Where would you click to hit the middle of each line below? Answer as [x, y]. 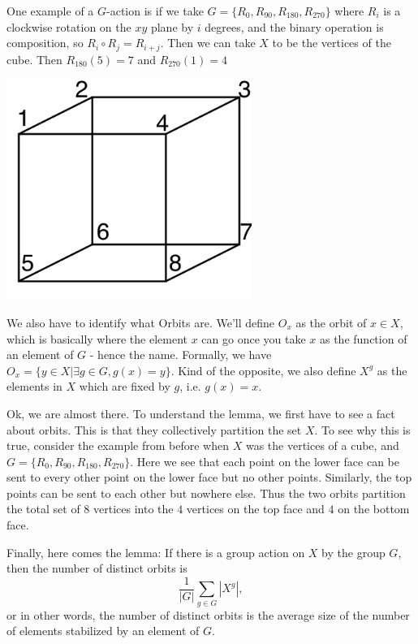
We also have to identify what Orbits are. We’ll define [141, 322]
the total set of [43, 509]
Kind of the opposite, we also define [267, 370]
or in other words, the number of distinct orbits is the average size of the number [208, 614]
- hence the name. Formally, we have [181, 354]
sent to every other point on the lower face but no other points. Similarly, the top [209, 477]
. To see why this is [362, 429]
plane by [172, 26]
